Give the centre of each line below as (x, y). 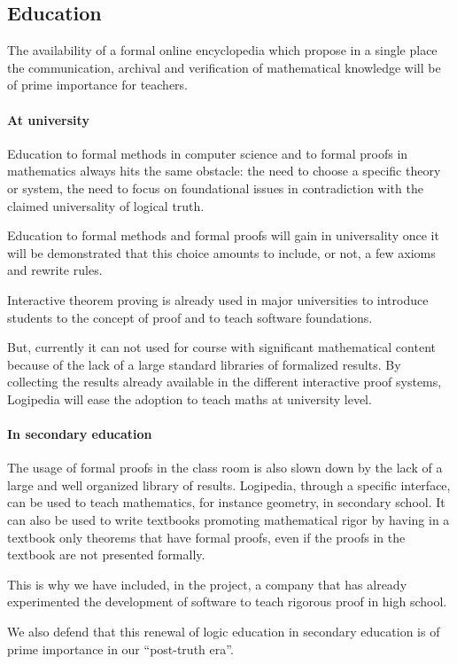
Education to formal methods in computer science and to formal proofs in (208, 153)
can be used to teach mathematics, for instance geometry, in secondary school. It (226, 502)
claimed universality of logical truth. (106, 205)
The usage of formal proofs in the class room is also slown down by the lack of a (225, 468)
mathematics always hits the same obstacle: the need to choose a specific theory (224, 171)
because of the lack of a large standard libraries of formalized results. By (204, 364)
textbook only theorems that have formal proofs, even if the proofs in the (206, 537)
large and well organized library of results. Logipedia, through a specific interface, (229, 484)
